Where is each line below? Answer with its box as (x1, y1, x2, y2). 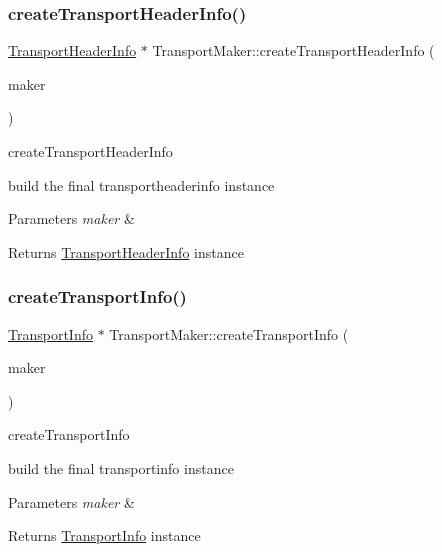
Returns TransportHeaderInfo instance (8, 241, 244, 262)
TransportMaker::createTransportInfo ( (109, 323, 349, 344)
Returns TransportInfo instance (8, 525, 201, 546)
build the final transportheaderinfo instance (8, 174, 275, 195)
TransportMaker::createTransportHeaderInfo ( (152, 40, 435, 61)
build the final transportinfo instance (8, 457, 234, 478)
